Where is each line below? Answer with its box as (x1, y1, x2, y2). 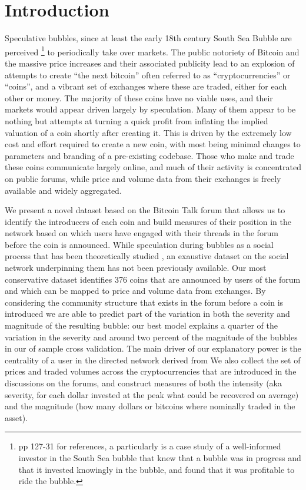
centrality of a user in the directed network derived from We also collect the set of (5, 353, 301, 366)
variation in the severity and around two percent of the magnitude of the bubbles (5, 330, 298, 343)
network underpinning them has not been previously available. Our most (5, 261, 267, 274)
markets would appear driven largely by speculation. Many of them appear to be (5, 103, 296, 115)
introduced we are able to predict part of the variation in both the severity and (5, 307, 290, 320)
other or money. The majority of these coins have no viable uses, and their (5, 91, 273, 104)
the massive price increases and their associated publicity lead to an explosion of (5, 57, 295, 69)
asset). (5, 411, 28, 423)
